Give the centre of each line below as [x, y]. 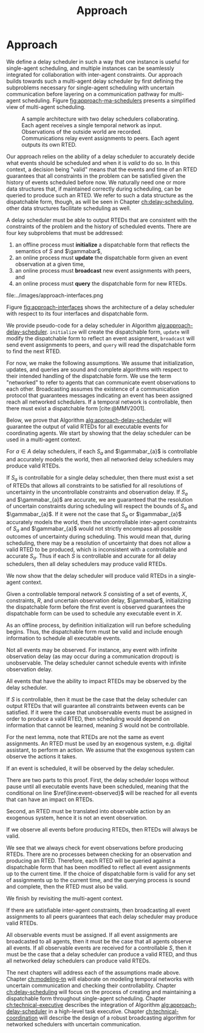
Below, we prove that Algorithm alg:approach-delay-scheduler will [89, 420]
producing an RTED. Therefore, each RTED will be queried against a [91, 860]
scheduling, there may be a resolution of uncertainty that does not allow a [99, 543]
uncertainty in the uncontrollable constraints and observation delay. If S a [97, 492]
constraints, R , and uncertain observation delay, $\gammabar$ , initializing [99, 600]
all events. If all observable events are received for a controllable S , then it [99, 948]
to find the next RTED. [34, 351]
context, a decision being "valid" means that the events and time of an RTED [102, 169]
